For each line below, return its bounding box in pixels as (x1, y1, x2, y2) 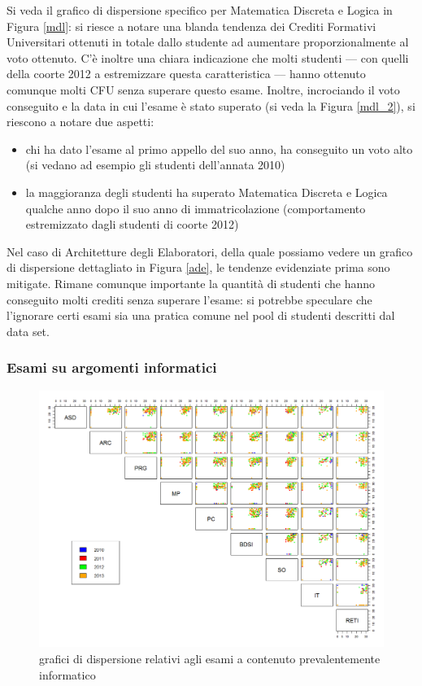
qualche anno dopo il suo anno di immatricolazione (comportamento (25, 199, 366, 216)
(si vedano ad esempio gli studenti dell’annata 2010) (25, 156, 285, 173)
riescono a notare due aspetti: (7, 113, 154, 130)
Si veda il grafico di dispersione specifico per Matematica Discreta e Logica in (7, 2, 393, 18)
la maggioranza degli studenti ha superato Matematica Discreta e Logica (25, 183, 388, 200)
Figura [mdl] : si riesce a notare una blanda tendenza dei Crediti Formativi (7, 17, 376, 34)
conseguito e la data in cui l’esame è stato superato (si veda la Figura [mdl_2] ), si (7, 97, 415, 114)
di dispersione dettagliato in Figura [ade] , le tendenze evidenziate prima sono (7, 259, 390, 276)
